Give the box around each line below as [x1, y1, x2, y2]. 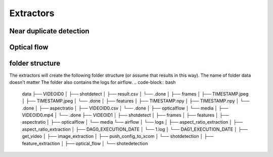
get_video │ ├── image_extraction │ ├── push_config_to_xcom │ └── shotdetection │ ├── [22, 133, 214, 139]
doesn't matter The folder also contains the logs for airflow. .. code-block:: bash [9, 79, 176, 85]
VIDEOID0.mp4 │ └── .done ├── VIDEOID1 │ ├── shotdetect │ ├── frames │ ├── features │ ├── [22, 112, 230, 118]
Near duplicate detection [9, 27, 89, 35]
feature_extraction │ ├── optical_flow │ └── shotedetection [22, 140, 148, 146]
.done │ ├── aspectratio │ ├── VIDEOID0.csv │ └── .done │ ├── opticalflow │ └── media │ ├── [22, 105, 229, 111]
